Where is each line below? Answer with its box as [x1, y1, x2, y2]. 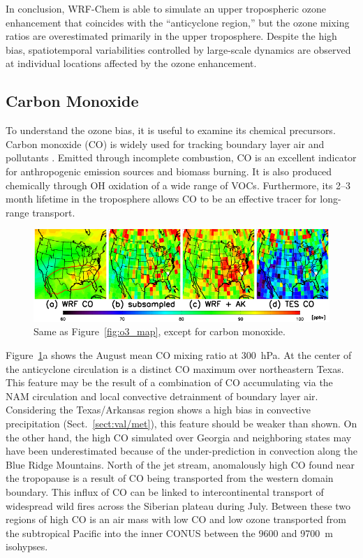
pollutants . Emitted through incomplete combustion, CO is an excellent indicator [6, 150, 357, 165]
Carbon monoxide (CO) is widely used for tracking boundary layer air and [6, 136, 325, 151]
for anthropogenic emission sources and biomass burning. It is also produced [6, 163, 332, 178]
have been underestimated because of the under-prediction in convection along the [6, 443, 357, 458]
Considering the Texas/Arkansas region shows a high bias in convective [6, 402, 311, 417]
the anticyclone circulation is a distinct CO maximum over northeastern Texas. [6, 361, 344, 376]
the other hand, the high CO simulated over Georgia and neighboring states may [6, 429, 352, 444]
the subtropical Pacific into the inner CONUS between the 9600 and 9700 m [6, 525, 333, 540]
